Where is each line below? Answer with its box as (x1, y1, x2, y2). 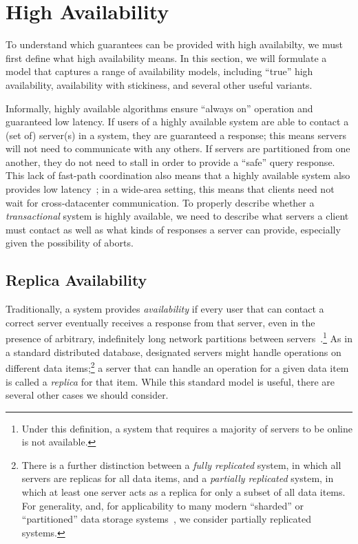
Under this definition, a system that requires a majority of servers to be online (21, 421, 352, 435)
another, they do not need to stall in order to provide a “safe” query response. (6, 154, 335, 169)
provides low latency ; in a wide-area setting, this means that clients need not (6, 182, 335, 196)
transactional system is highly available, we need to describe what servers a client (6, 209, 349, 223)
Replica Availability (6, 269, 147, 291)
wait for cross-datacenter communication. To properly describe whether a (6, 195, 315, 209)
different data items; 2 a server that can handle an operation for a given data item (6, 359, 349, 375)
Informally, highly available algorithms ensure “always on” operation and (6, 101, 313, 115)
